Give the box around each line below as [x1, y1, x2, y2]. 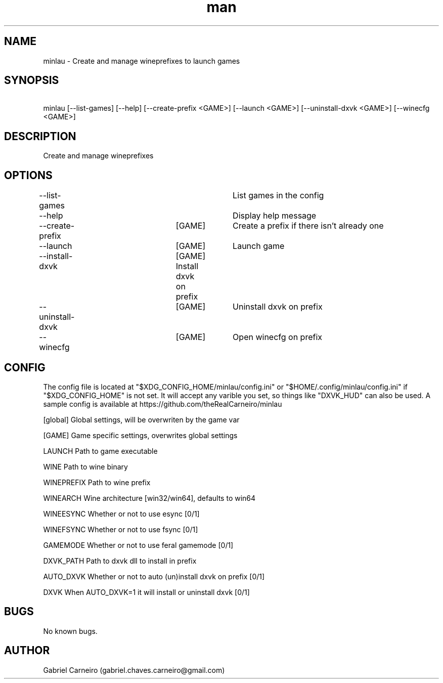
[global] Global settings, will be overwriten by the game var [43, 415, 240, 424]
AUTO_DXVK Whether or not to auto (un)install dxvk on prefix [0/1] [43, 572, 265, 581]
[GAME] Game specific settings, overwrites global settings [43, 431, 238, 440]
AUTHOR [4, 644, 50, 657]
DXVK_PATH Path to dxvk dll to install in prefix [43, 556, 197, 565]
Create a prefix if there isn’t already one [233, 221, 384, 231]
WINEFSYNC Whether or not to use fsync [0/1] [43, 525, 198, 534]
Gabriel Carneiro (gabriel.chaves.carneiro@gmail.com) [43, 665, 225, 674]
